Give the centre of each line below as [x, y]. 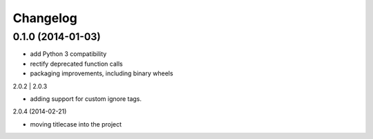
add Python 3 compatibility [68, 54]
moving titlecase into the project [76, 124]
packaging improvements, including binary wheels [102, 73]
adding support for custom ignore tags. [86, 99]
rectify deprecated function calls [77, 64]
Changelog [45, 18]
